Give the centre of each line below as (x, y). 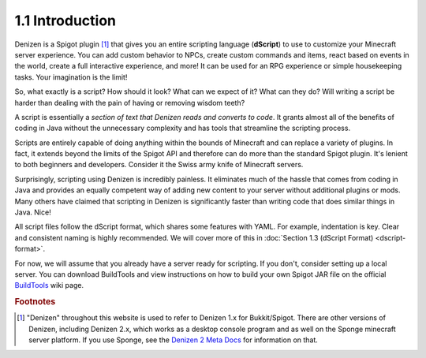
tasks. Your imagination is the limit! (71, 77)
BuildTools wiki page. (49, 285)
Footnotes (35, 302)
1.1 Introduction (65, 21)
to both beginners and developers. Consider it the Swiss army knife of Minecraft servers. (159, 165)
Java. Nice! (33, 212)
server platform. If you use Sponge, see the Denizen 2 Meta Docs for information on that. (174, 340)
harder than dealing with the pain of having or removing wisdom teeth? (130, 103)
